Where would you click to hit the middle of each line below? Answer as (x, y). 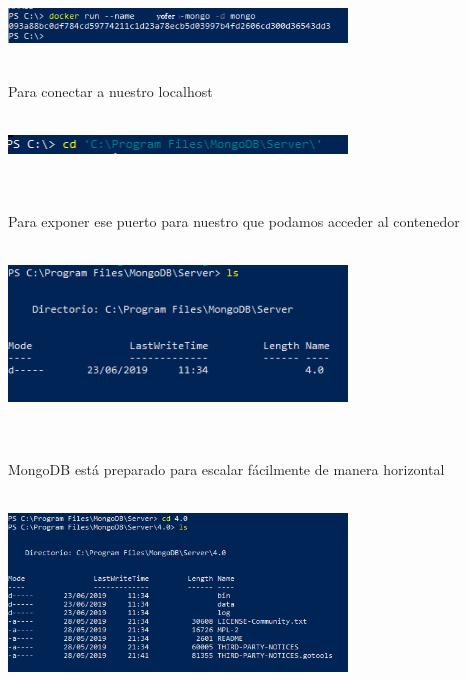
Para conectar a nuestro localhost (110, 90)
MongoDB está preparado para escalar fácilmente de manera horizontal (226, 468)
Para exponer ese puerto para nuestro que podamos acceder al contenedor (234, 220)
